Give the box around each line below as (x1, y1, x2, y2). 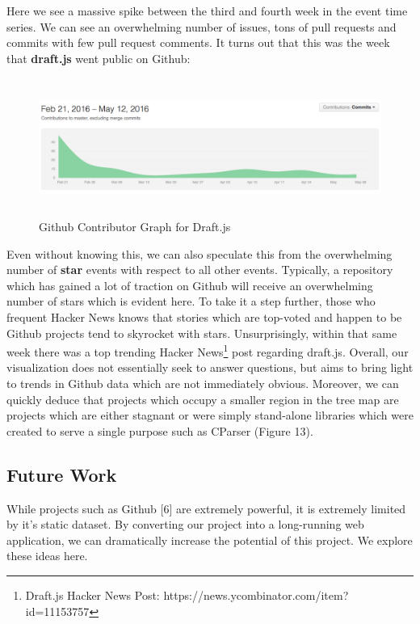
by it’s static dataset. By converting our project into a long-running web (6, 516, 364, 533)
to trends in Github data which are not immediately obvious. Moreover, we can (6, 375, 399, 392)
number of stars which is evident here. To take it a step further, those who (6, 293, 376, 310)
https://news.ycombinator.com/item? (163, 587, 349, 603)
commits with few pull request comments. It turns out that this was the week (6, 34, 390, 51)
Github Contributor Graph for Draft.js (39, 218, 231, 235)
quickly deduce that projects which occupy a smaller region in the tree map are (6, 390, 399, 407)
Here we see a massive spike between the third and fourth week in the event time (6, 2, 408, 19)
